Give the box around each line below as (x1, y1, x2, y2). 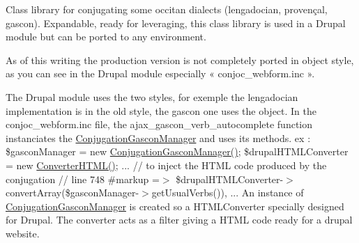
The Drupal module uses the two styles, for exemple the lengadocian (6, 89, 298, 104)
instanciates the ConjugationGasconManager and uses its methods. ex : (6, 130, 311, 145)
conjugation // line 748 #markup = (6, 171, 160, 186)
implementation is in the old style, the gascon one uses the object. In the (6, 103, 317, 118)
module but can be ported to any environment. (6, 29, 206, 44)
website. (6, 226, 40, 240)
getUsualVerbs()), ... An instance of (151, 185, 304, 200)
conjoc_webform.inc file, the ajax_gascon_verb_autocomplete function (6, 117, 313, 132)
